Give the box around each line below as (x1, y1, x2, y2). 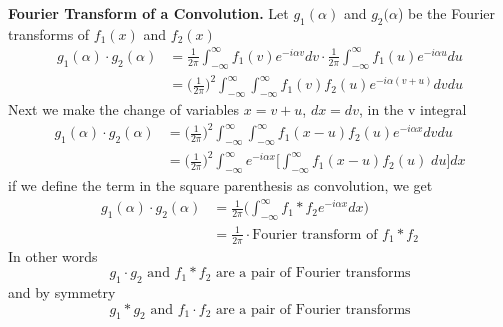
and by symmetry (8, 281, 116, 302)
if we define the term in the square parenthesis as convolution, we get (8, 175, 433, 196)
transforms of (8, 23, 90, 44)
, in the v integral (358, 99, 467, 120)
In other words (8, 245, 98, 266)
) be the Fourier (397, 3, 496, 23)
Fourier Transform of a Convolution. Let (8, 3, 289, 23)
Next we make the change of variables (8, 99, 240, 120)
